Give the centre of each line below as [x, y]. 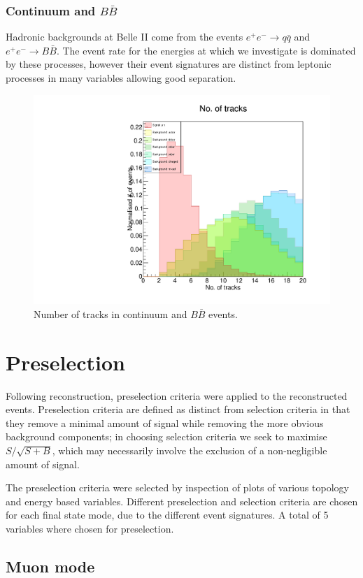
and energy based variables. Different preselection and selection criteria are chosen [182, 501]
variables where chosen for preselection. [90, 528]
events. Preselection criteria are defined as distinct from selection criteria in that [178, 409]
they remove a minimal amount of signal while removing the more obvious [165, 422]
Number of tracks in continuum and [111, 313]
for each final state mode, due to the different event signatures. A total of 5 [167, 515]
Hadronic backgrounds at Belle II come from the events [124, 37]
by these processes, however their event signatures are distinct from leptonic [169, 64]
